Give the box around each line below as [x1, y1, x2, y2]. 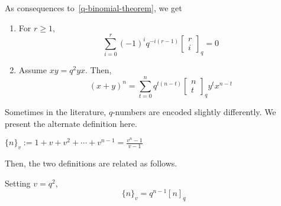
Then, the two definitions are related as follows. [5, 157, 177, 169]
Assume [18, 64, 47, 76]
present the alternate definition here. [5, 117, 137, 129]
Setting [5, 176, 31, 189]
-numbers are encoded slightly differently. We [112, 106, 276, 118]
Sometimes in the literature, [5, 106, 106, 118]
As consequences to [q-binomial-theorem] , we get [5, 2, 182, 14]
